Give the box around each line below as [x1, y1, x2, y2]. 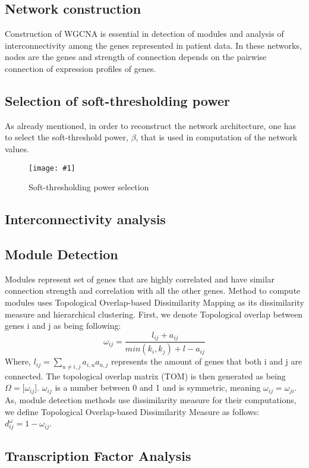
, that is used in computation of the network [135, 131, 298, 143]
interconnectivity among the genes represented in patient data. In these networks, [5, 39, 302, 51]
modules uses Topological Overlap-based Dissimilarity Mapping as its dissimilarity [5, 296, 304, 308]
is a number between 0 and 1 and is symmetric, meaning [55, 381, 261, 394]
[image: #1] [29, 164, 75, 172]
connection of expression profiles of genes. [5, 62, 156, 74]
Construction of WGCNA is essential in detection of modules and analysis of [5, 27, 284, 40]
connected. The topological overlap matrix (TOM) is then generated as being [5, 369, 286, 382]
